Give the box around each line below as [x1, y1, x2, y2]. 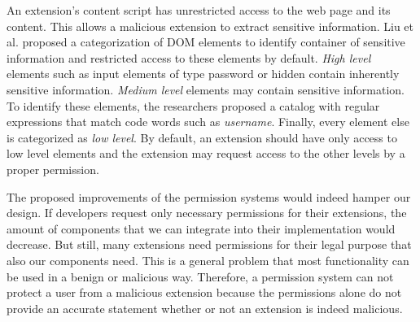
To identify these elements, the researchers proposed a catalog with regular [7, 97, 380, 114]
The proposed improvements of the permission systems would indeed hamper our [7, 188, 411, 205]
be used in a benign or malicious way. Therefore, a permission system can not [7, 268, 394, 285]
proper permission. [7, 160, 99, 177]
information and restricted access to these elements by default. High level [7, 49, 371, 66]
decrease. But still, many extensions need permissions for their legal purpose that [7, 236, 412, 253]
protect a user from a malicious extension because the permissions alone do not [7, 284, 402, 301]
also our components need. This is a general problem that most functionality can [7, 251, 409, 268]
